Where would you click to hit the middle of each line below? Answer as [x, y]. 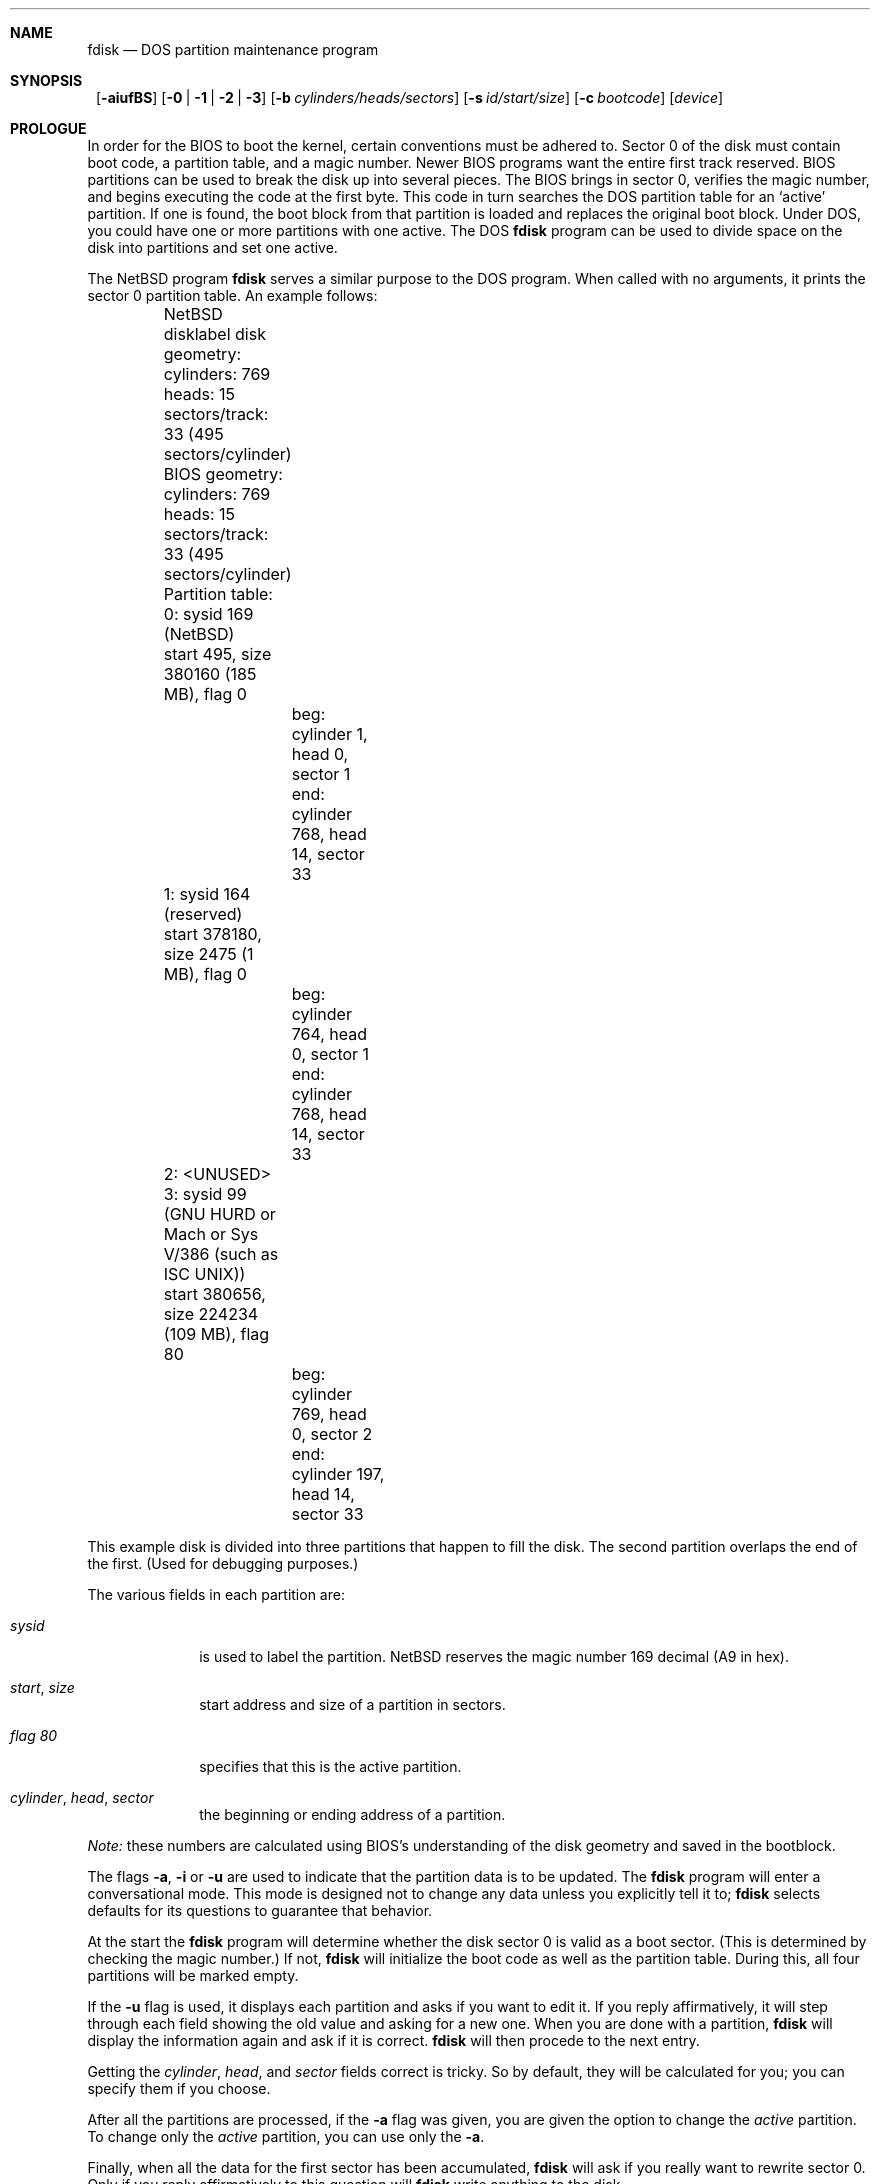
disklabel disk [214, 334]
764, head [329, 1034]
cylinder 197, [338, 1474]
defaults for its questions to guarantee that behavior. [260, 1910]
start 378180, [212, 934]
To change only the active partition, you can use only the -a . [286, 2136]
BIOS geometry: [223, 474]
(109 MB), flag [216, 1334]
